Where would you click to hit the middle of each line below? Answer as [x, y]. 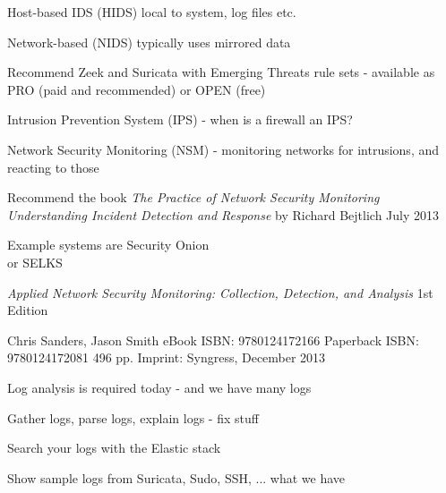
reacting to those [53, 167]
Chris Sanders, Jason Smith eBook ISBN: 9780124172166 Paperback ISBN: [213, 340]
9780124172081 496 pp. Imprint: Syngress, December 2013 [167, 357]
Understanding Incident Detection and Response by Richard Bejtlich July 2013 [223, 214]
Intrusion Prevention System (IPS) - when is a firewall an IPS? [180, 119]
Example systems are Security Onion [108, 245]
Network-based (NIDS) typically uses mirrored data [149, 42]
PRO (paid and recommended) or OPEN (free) [137, 89]
